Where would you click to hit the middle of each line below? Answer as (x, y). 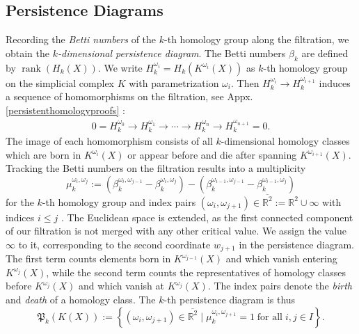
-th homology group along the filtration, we (257, 39)
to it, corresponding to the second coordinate (114, 244)
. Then (245, 82)
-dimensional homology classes (285, 141)
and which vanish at (121, 286)
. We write (120, 67)
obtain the (28, 53)
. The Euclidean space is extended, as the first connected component (207, 217)
